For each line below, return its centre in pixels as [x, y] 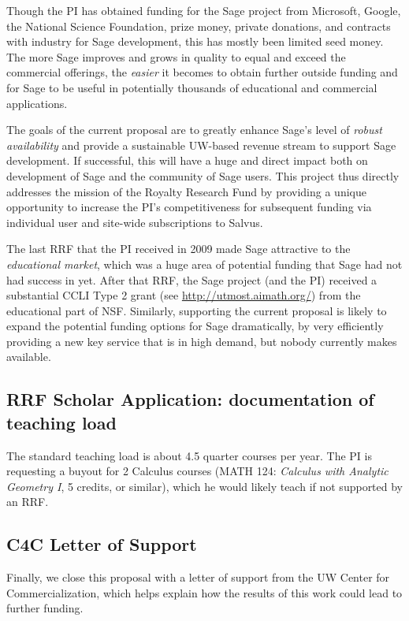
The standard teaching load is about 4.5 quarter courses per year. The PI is [189, 455]
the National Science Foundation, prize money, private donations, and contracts [199, 26]
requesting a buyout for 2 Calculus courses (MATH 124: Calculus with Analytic [197, 471]
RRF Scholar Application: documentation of [190, 399]
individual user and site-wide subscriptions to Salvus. [135, 222]
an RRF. [28, 502]
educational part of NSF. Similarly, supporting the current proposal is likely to [197, 310]
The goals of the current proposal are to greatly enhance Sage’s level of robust [194, 130]
